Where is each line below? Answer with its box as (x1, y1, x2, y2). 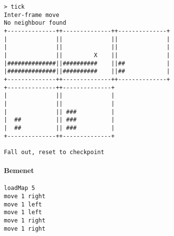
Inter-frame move (4, 11, 59, 18)
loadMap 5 (4, 185, 35, 192)
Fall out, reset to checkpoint (4, 148, 104, 156)
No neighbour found (4, 19, 66, 27)
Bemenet (4, 165, 34, 175)
